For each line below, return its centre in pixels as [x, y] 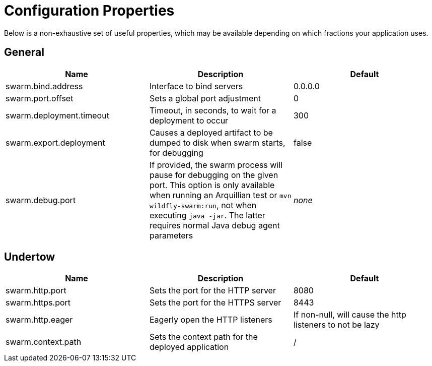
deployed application [189, 347]
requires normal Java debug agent [214, 225]
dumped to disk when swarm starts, [217, 142]
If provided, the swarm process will [216, 165]
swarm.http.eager [39, 320]
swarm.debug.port [41, 200]
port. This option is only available [212, 185]
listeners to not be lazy [336, 325]
